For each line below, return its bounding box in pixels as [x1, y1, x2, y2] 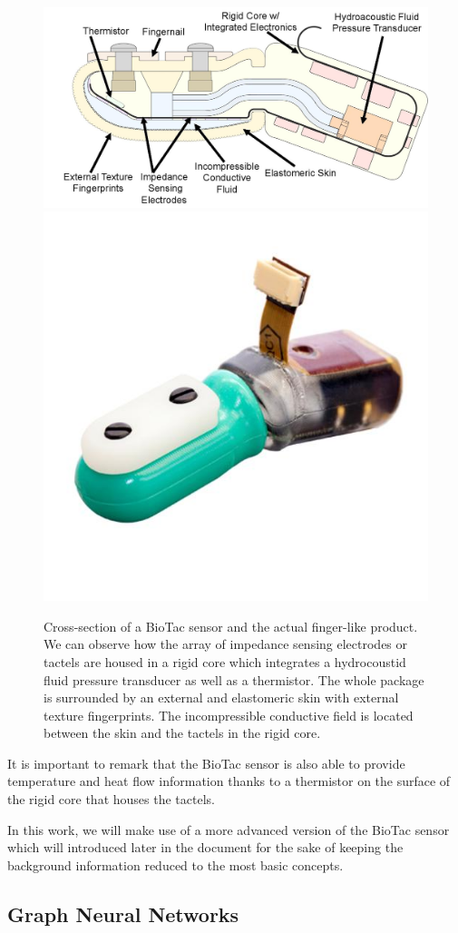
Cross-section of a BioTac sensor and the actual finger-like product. [44, 616, 418, 635]
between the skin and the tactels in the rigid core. [44, 723, 321, 742]
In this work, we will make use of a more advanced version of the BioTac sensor [7, 820, 450, 839]
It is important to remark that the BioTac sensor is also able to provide [7, 753, 405, 772]
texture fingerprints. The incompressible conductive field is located [44, 705, 414, 724]
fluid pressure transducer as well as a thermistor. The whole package [44, 670, 424, 689]
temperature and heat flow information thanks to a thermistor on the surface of [7, 771, 451, 791]
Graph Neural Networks [7, 899, 239, 928]
